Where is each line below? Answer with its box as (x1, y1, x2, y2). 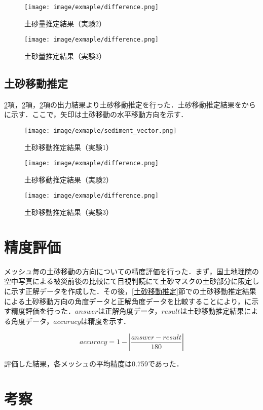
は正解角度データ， (98, 306, 162, 316)
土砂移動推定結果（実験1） (24, 141, 113, 152)
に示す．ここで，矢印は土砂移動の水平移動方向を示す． (4, 109, 188, 120)
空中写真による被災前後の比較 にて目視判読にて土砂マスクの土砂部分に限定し (4, 276, 259, 286)
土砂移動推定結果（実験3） (24, 207, 113, 217)
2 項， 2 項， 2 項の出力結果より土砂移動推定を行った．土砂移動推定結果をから (4, 99, 256, 109)
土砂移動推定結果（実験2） (24, 174, 113, 184)
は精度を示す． (81, 315, 130, 326)
